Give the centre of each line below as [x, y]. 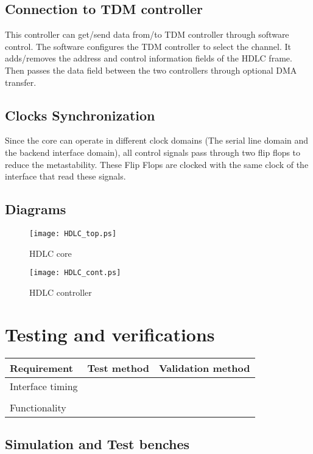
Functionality [38, 407]
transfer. [21, 82]
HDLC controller [61, 292]
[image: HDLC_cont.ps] [75, 273]
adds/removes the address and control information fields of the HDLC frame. [149, 58]
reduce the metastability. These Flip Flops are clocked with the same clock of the [157, 164]
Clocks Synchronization [80, 115]
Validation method [204, 368]
